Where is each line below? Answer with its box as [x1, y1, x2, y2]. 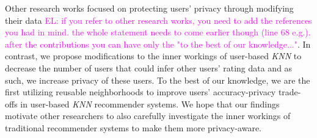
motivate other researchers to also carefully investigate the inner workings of [5, 109, 291, 122]
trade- [278, 85, 301, 98]
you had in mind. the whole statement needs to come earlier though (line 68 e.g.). [5, 26, 311, 38]
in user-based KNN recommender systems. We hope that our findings [20, 97, 280, 110]
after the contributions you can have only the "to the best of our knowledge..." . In [5, 37, 311, 50]
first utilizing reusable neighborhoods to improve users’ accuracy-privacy [5, 85, 276, 98]
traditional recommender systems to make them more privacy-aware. [5, 121, 262, 134]
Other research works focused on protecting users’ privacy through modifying [5, 2, 294, 14]
